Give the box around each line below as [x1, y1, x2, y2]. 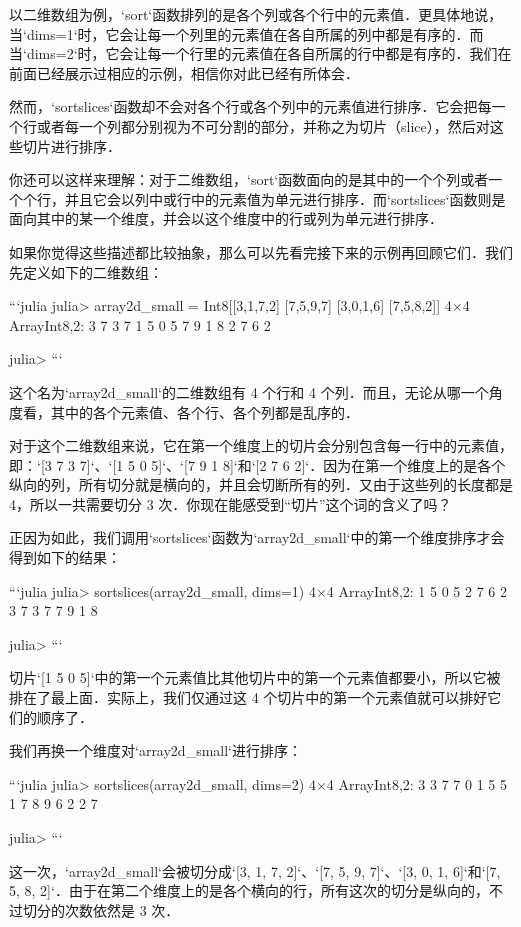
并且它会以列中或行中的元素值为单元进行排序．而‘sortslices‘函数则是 [64, 188, 506, 209]
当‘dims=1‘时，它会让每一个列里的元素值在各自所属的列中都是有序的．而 [9, 23, 484, 44]
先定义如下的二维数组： [9, 261, 163, 282]
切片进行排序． [22, 135, 121, 156]
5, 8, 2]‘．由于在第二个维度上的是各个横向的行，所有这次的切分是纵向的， [9, 880, 489, 901]
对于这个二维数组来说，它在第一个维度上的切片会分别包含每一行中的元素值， [9, 435, 513, 456]
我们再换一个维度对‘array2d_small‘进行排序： [9, 740, 303, 761]
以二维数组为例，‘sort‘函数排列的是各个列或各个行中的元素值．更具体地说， [9, 4, 503, 24]
